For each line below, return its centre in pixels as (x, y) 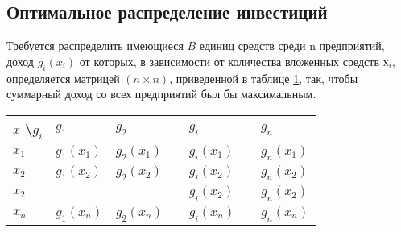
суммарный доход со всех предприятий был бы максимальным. (161, 94)
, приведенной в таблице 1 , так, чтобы (264, 78)
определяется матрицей (63, 78)
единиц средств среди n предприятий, (292, 46)
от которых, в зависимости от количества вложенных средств (229, 61)
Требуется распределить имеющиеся (95, 46)
